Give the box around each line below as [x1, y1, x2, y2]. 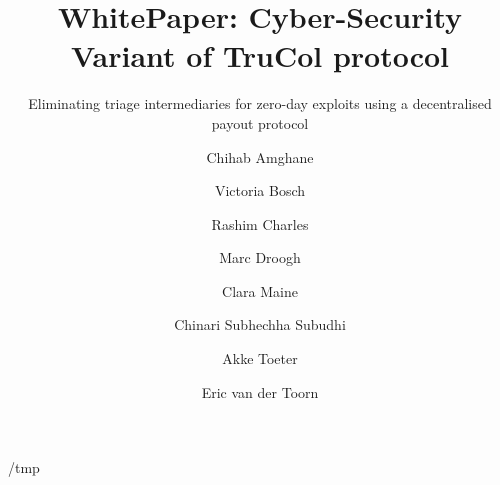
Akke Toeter [222, 348, 298, 369]
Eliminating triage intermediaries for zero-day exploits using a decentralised [28, 93, 492, 114]
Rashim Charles [211, 213, 309, 234]
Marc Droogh [219, 247, 301, 268]
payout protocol [211, 112, 309, 133]
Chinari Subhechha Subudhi [174, 314, 346, 335]
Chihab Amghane [206, 146, 314, 167]
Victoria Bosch [214, 180, 306, 201]
